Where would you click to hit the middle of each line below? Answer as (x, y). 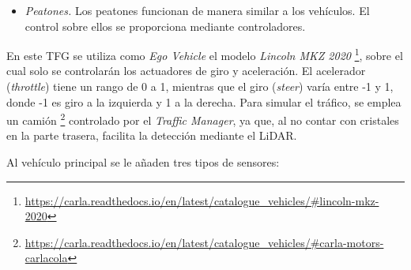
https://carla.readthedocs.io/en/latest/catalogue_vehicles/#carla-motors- (204, 242)
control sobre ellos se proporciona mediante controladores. (165, 26)
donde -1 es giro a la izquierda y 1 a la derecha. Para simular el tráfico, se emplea (204, 101)
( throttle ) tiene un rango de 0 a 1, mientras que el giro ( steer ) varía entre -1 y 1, (200, 86)
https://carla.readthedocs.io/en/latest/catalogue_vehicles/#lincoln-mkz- (202, 200)
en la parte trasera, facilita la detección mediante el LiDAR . (152, 135)
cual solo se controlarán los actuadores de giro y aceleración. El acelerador (186, 71)
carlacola (46, 258)
